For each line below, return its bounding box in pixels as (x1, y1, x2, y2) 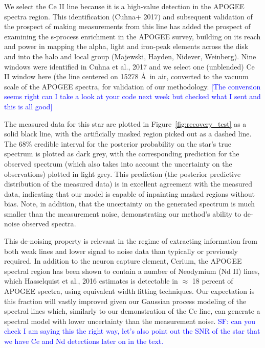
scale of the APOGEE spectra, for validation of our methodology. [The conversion (4, 81, 261, 91)
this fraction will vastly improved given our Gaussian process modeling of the (4, 295, 247, 306)
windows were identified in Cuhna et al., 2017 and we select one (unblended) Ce (4, 61, 255, 72)
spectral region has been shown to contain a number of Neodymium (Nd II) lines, (4, 265, 260, 276)
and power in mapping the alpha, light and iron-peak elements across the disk (4, 41, 249, 52)
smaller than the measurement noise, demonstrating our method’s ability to (4, 208, 241, 219)
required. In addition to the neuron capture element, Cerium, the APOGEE (4, 256, 242, 266)
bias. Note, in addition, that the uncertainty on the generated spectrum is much (4, 198, 255, 209)
